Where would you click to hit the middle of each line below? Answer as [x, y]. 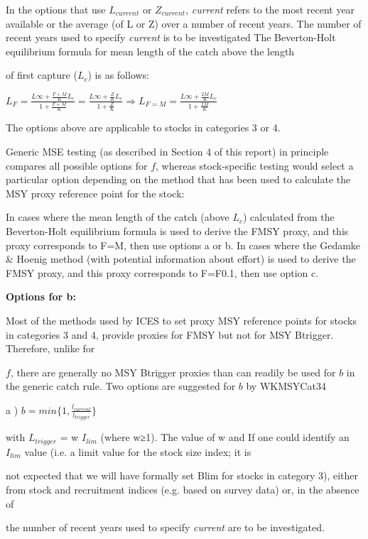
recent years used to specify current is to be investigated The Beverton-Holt [171, 37]
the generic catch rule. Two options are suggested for [121, 386]
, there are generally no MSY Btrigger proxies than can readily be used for [173, 372]
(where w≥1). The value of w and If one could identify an [225, 437]
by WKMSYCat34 [286, 386]
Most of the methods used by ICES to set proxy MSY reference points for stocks [181, 320]
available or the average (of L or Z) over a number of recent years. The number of [184, 23]
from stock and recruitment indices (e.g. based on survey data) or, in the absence [183, 489]
